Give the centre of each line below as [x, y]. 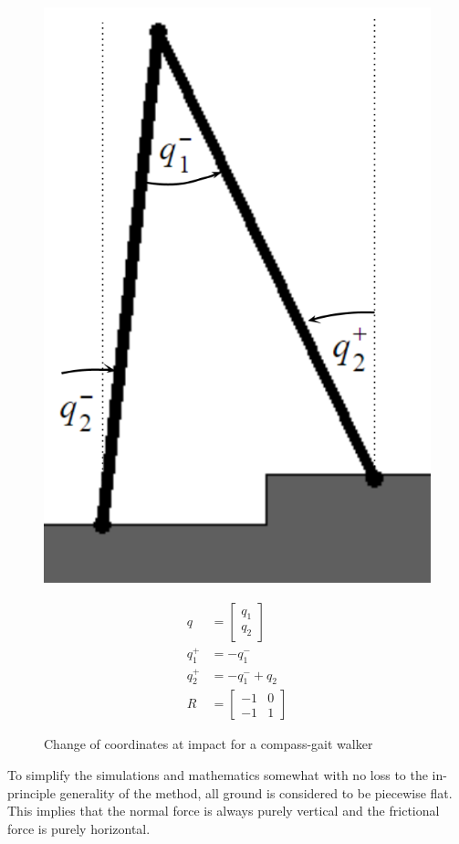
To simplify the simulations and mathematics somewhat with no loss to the [218, 775]
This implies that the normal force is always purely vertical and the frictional [224, 811]
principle [31, 792]
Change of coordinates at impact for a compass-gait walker [209, 744]
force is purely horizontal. [79, 828]
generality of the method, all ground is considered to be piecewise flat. [256, 792]
